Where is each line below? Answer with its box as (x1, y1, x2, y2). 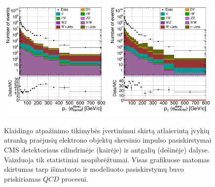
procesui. (61, 173, 88, 184)
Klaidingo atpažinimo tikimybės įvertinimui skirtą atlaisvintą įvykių (4, 125, 210, 135)
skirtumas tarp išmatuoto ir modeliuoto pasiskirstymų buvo (4, 164, 184, 174)
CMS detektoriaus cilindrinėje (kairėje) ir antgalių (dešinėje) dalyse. (4, 145, 210, 155)
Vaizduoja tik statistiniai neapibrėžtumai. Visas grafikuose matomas (4, 154, 210, 164)
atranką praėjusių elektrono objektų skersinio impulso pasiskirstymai (4, 135, 212, 145)
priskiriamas (4, 173, 41, 184)
